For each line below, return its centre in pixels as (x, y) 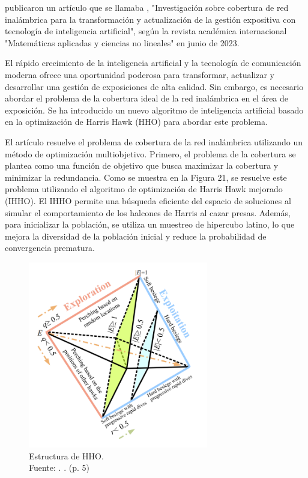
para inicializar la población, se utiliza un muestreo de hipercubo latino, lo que (150, 224)
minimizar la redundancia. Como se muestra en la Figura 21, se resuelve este (146, 177)
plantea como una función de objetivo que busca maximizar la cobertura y (142, 165)
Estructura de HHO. (66, 455)
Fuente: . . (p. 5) (59, 467)
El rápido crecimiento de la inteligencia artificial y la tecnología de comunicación (153, 63)
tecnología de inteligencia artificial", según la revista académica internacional (146, 31)
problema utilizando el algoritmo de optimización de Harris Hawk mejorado (144, 189)
